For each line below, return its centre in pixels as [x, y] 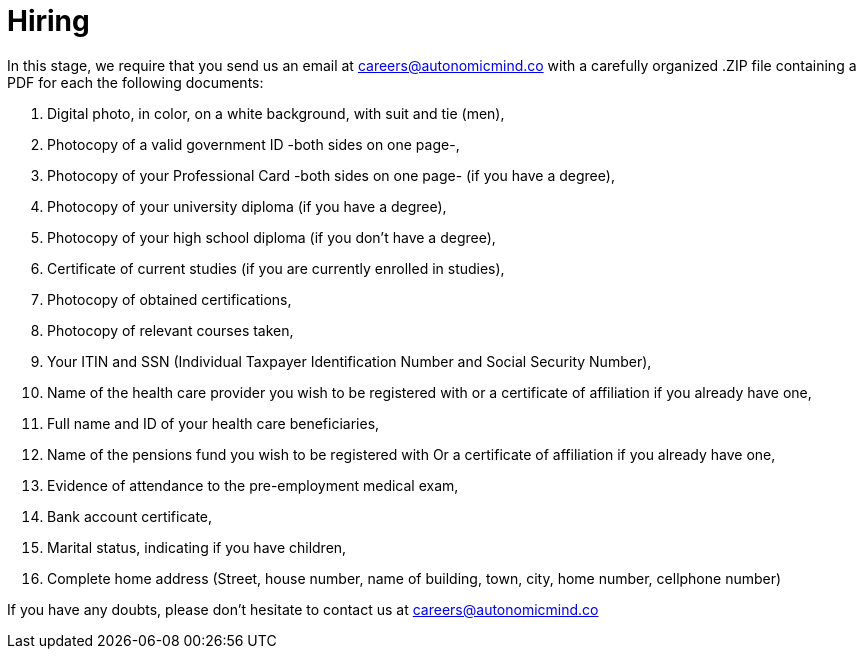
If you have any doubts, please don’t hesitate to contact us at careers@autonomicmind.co [303, 609]
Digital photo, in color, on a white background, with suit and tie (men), [276, 113]
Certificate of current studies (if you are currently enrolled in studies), [276, 268]
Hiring [48, 21]
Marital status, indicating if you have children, [197, 547]
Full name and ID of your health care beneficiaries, [213, 423]
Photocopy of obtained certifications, [169, 299]
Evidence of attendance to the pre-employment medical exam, [253, 485]
